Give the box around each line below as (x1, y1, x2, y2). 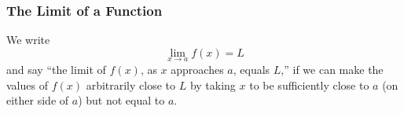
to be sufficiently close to (249, 76, 369, 93)
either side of (6, 92, 69, 108)
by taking (189, 76, 236, 93)
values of (6, 76, 48, 93)
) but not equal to (78, 92, 165, 108)
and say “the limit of (6, 61, 106, 78)
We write (6, 31, 50, 48)
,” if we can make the (281, 61, 384, 78)
